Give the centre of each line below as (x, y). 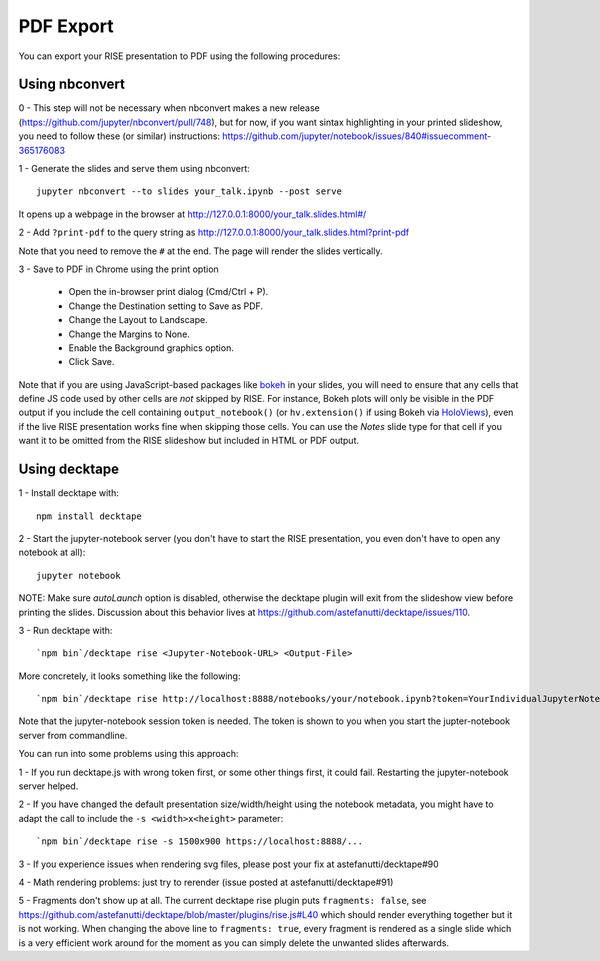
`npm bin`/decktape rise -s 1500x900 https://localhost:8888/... (200, 841)
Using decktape (69, 469)
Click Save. (91, 362)
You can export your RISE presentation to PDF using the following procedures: (179, 56)
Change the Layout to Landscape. (138, 320)
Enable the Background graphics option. (151, 347)
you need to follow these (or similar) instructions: (119, 136)
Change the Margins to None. (129, 334)
